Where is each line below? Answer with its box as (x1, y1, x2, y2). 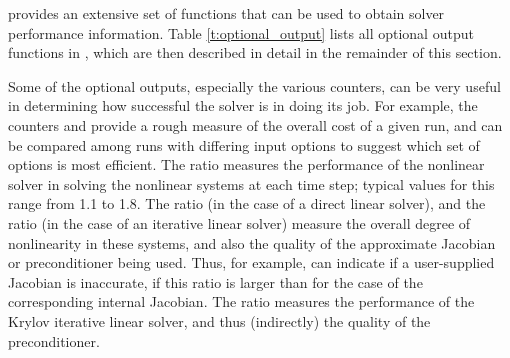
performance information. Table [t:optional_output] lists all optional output (8, 22, 474, 43)
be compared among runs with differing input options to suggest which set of (8, 134, 480, 155)
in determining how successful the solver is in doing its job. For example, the (8, 95, 478, 116)
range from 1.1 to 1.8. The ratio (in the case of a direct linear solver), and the (8, 193, 486, 214)
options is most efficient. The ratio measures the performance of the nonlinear (8, 154, 485, 175)
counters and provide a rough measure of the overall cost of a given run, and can (8, 114, 503, 135)
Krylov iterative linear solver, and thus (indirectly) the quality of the (8, 310, 431, 331)
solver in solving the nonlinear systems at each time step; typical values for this (8, 173, 495, 194)
